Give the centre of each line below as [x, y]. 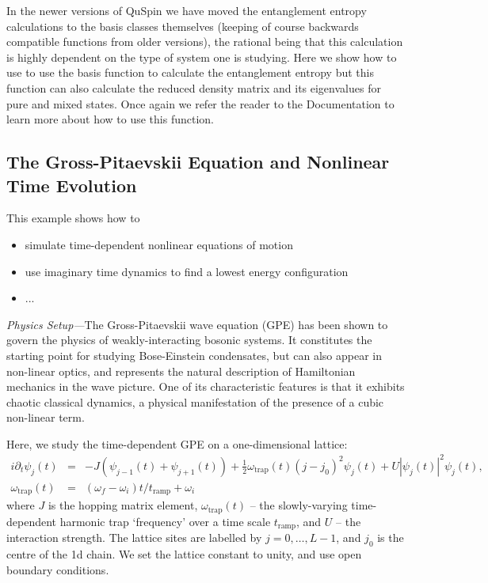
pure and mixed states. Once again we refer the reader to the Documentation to [200, 103]
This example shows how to [73, 218]
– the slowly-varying [299, 505]
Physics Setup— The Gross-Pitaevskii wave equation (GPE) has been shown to [197, 324]
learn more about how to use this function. [110, 119]
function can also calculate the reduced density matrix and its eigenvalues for [194, 87]
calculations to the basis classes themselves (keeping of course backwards [183, 26]
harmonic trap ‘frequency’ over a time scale [165, 521]
